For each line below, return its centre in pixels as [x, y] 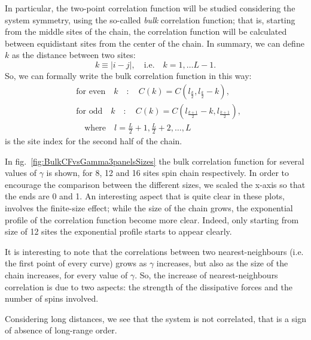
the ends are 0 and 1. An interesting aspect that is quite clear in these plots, [145, 196]
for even [91, 91]
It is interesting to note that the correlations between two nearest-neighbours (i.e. [154, 251]
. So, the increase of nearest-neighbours [206, 274]
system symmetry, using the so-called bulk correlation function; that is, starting [150, 19]
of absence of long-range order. [61, 330]
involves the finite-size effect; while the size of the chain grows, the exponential [149, 207]
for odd [89, 111]
